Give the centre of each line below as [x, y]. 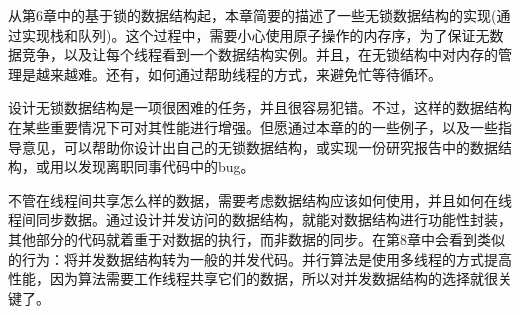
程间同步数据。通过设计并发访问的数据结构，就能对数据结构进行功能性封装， [260, 219]
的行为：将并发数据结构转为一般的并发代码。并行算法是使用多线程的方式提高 [260, 258]
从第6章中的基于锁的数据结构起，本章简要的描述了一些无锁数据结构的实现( [252, 15]
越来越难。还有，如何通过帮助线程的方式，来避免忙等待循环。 [238, 73]
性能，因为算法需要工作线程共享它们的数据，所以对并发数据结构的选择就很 [253, 278]
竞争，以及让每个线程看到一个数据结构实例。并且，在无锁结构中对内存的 [259, 54]
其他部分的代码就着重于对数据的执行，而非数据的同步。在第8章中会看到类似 [256, 238]
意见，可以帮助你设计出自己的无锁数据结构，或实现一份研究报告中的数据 [259, 146]
